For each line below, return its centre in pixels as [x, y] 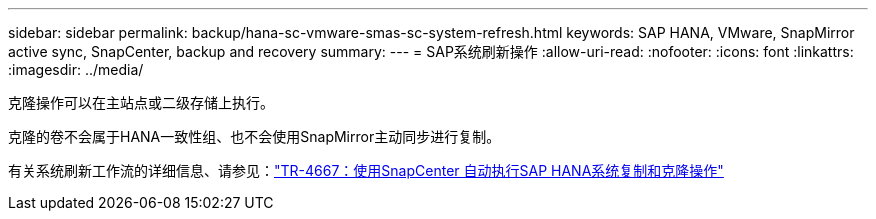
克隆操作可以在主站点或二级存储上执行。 [141, 102]
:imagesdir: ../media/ [76, 69]
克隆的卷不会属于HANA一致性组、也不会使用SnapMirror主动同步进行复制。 [254, 136]
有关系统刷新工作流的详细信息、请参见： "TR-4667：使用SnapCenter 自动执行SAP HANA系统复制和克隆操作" [366, 170]
